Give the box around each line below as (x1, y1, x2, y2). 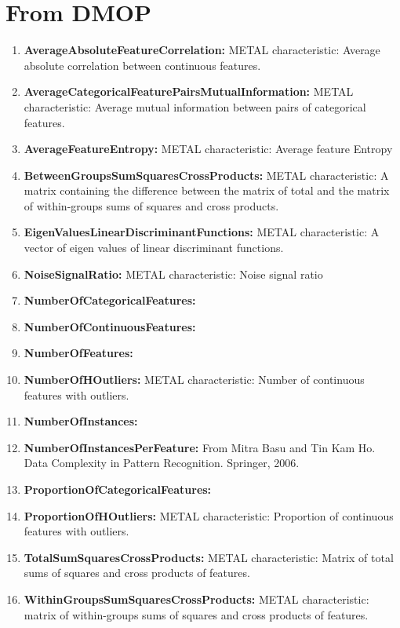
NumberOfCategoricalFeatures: (24, 292, 196, 309)
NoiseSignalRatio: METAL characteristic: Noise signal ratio (24, 265, 323, 282)
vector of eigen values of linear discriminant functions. (24, 239, 284, 256)
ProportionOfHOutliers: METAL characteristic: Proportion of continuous (24, 507, 394, 524)
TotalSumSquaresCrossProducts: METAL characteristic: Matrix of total (24, 549, 394, 565)
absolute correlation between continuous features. (24, 57, 261, 73)
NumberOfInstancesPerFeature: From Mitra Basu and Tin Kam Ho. (24, 439, 376, 455)
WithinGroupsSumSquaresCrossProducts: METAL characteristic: (24, 590, 369, 607)
